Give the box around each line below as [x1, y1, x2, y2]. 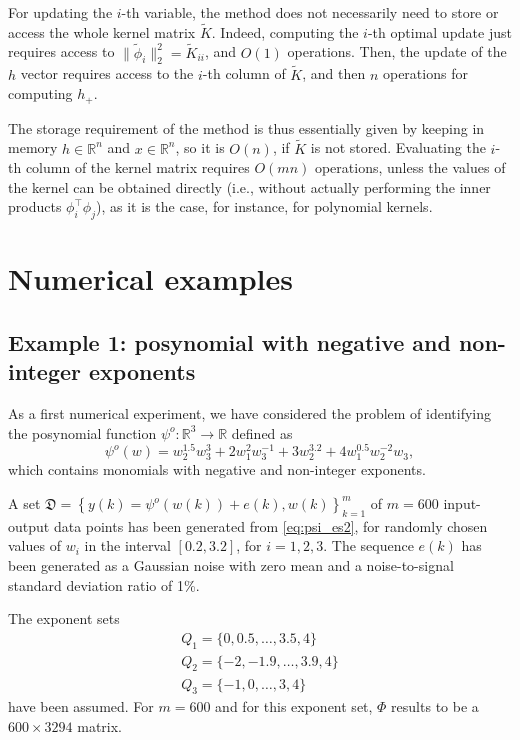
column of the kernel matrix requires [25, 157, 250, 178]
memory [8, 137, 58, 158]
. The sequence [323, 535, 414, 556]
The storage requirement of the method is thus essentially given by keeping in [8, 117, 485, 138]
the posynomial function [8, 422, 157, 443]
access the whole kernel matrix [8, 21, 196, 42]
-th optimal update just [367, 21, 512, 42]
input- [443, 493, 481, 514]
